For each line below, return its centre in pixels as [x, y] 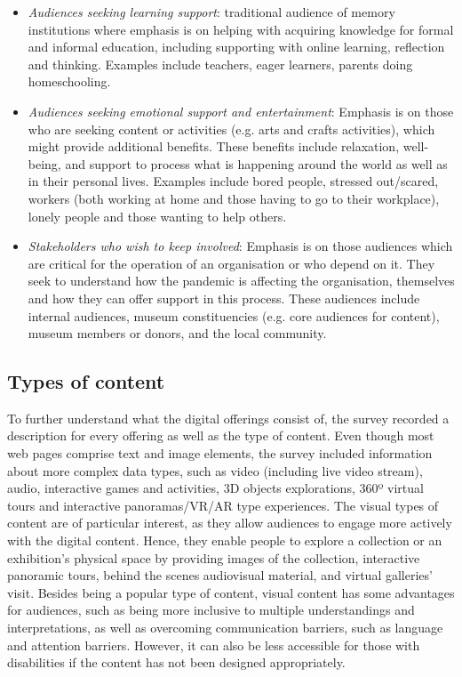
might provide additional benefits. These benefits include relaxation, [214, 146]
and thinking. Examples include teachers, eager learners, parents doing [220, 64]
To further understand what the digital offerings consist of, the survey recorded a [228, 418]
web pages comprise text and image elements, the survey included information [220, 453]
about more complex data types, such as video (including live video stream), [215, 470]
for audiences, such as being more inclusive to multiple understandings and [211, 610]
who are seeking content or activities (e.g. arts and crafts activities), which [231, 129]
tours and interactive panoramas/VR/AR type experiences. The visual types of [223, 505]
